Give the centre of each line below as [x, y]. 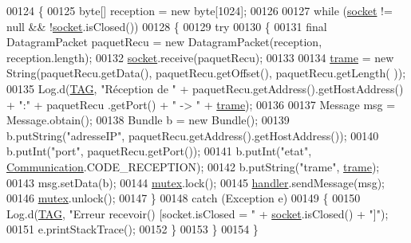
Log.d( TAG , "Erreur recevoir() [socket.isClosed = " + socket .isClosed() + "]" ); [198, 213]
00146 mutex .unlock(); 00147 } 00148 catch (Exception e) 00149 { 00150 [184, 198]
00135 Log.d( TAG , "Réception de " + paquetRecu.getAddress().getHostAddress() [205, 88]
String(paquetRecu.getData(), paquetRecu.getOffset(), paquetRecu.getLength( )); [206, 73]
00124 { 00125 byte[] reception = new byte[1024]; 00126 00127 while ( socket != [200, 10]
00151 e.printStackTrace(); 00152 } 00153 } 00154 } [132, 229]
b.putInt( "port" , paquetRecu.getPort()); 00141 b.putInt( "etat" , [159, 151]
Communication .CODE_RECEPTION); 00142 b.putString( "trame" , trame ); [193, 166]
